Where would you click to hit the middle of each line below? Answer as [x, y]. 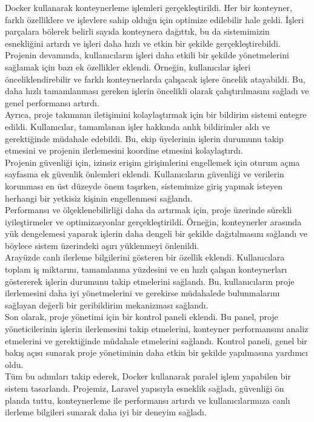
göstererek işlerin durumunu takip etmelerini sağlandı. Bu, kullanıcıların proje [150, 281]
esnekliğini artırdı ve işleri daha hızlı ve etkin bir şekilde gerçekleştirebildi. [143, 43]
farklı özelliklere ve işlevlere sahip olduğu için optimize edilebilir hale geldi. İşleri [155, 19]
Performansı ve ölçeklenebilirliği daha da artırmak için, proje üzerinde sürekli [149, 210]
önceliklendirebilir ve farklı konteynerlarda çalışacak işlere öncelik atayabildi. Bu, [155, 79]
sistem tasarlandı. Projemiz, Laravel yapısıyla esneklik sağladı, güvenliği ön [145, 388]
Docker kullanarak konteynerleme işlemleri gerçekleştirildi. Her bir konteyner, [149, 7]
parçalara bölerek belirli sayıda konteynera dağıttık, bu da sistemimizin [137, 31]
